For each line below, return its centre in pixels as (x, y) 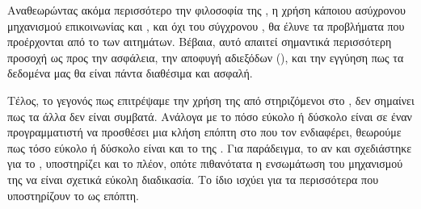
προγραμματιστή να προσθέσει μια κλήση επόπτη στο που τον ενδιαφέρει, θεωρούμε (204, 132)
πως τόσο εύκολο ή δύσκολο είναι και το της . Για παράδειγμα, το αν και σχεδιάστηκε (210, 147)
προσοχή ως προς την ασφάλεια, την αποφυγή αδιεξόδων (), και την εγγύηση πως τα (206, 57)
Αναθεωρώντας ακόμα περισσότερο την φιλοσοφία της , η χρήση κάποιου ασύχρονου (206, 10)
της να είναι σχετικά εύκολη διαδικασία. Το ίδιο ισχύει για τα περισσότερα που (193, 179)
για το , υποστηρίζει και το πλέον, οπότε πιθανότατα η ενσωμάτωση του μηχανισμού (205, 163)
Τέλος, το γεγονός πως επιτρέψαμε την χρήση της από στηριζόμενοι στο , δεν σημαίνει (211, 100)
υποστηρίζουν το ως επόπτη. (74, 195)
